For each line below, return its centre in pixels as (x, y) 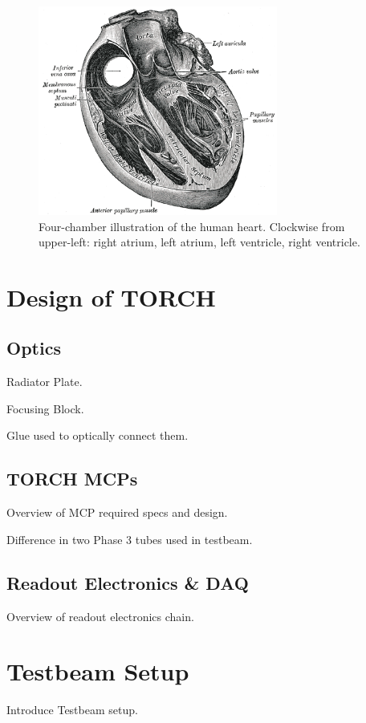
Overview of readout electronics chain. (100, 616)
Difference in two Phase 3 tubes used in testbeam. (130, 539)
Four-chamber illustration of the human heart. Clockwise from (192, 226)
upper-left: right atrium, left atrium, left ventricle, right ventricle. (199, 242)
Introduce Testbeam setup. (72, 710)
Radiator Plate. (45, 382)
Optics (34, 348)
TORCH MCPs (72, 479)
